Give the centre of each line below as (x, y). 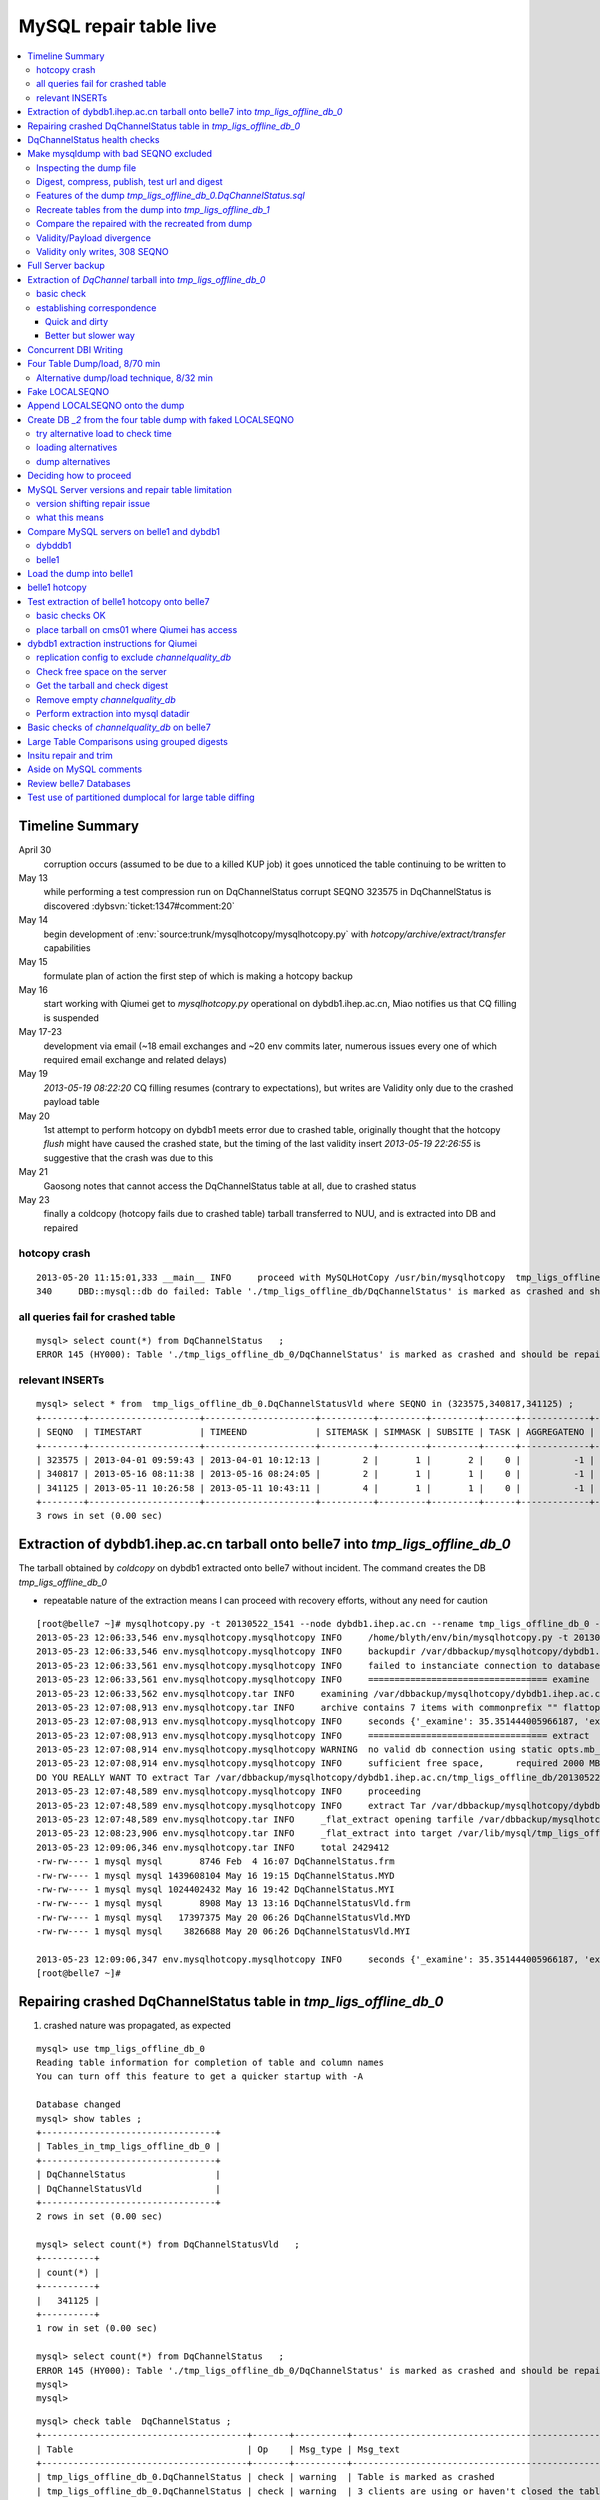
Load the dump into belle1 (80, 573)
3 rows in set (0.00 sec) (100, 1516)
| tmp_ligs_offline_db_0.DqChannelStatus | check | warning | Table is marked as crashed (265, 2477)
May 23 (34, 1199)
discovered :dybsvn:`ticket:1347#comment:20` (139, 906)
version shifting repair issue (93, 504)
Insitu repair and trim (70, 756)
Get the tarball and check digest (102, 686)
